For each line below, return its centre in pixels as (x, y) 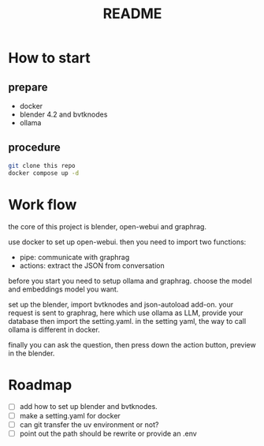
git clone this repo (42, 165)
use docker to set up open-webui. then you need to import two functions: (127, 242)
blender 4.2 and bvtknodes (63, 114)
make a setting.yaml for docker (70, 415)
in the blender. (32, 353)
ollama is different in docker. (54, 329)
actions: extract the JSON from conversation (92, 266)
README (132, 14)
